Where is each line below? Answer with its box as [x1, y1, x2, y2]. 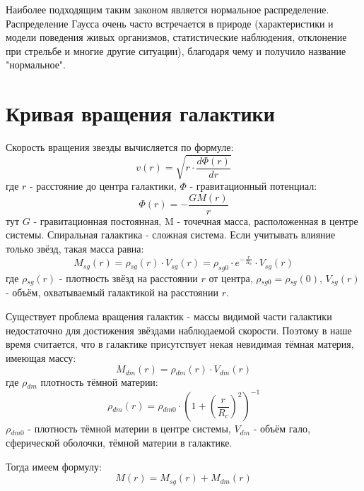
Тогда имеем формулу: [6, 459, 102, 473]
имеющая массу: [6, 350, 76, 365]
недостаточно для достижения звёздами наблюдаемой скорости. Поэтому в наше [6, 322, 352, 337]
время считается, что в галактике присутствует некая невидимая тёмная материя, [6, 337, 354, 351]
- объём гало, [253, 421, 310, 436]
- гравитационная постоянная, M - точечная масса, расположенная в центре [33, 213, 358, 228]
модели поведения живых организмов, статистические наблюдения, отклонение [6, 30, 347, 44]
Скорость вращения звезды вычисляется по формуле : [6, 140, 234, 154]
